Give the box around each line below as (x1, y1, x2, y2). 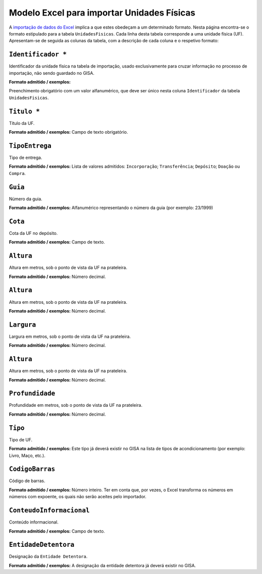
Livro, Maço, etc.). (9, 452, 46, 458)
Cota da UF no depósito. (9, 230, 58, 236)
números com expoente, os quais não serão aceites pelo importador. (9, 494, 147, 500)
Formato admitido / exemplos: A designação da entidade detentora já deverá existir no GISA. (9, 562, 196, 568)
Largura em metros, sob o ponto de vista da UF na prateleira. (9, 333, 131, 339)
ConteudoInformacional (9, 506, 90, 515)
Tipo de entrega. (9, 155, 42, 160)
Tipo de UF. (9, 436, 33, 442)
